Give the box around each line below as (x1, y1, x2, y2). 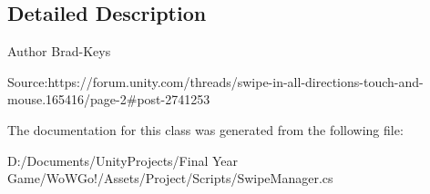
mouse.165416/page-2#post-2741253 (7, 90, 210, 109)
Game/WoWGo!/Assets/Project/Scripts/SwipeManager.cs (7, 169, 333, 188)
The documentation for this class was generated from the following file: (7, 120, 404, 139)
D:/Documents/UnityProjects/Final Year (7, 150, 239, 170)
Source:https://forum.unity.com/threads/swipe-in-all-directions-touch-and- (7, 72, 424, 91)
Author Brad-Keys (7, 42, 111, 61)
